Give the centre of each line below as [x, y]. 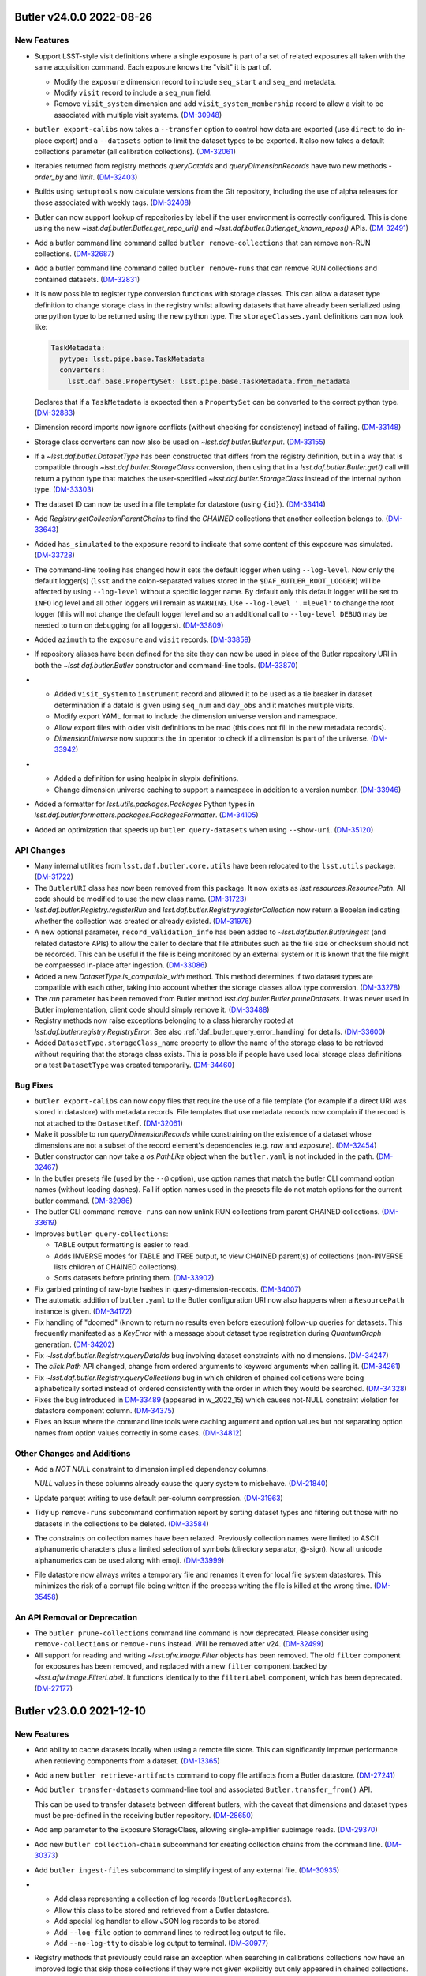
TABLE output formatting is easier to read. [122, 1245]
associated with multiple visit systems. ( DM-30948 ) [138, 115]
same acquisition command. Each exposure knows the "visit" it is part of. [153, 67]
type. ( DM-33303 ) [64, 489]
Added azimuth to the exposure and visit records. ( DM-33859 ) [143, 639]
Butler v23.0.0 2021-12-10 [80, 1711]
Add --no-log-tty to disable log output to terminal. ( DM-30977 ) [161, 1943]
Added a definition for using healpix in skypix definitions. [146, 779]
